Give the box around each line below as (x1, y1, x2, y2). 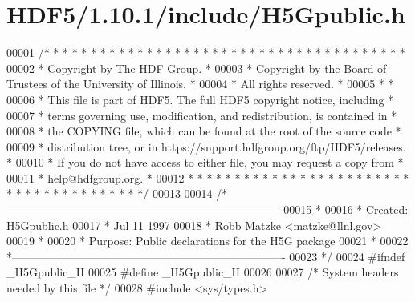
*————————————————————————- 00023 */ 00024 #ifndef (6, 248, 405, 264)
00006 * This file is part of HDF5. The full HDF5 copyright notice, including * (6, 91, 394, 107)
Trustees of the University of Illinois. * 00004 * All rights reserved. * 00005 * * (6, 75, 394, 92)
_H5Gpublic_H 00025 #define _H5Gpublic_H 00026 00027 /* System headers (6, 264, 399, 280)
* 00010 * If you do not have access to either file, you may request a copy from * (6, 154, 404, 171)
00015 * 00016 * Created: (283, 201, 409, 218)
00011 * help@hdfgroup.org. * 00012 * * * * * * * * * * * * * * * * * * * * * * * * (6, 169, 409, 186)
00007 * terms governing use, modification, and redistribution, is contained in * (6, 107, 397, 123)
